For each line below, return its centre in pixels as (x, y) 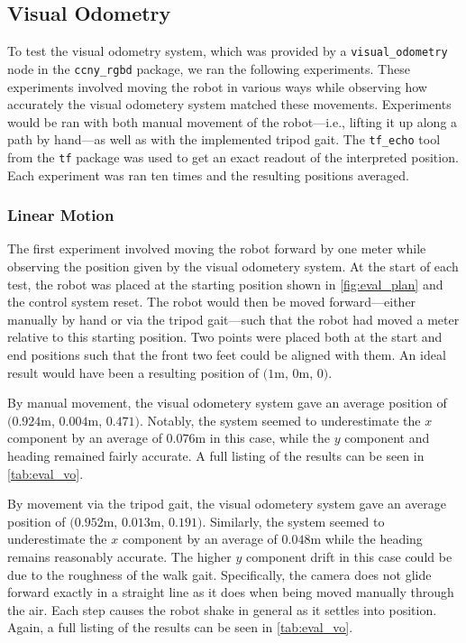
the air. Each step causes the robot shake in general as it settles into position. (222, 609)
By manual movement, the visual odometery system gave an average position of (227, 403)
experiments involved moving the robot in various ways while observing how (217, 86)
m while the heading (366, 539)
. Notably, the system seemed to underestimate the (280, 420)
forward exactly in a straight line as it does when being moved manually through (231, 592)
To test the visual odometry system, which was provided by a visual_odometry (228, 51)
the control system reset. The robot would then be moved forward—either (212, 302)
